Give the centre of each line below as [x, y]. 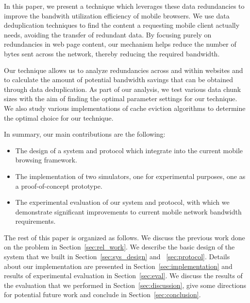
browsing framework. [46, 160]
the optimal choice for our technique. [59, 117]
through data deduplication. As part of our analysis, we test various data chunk [123, 89]
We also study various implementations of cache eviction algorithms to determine [125, 108]
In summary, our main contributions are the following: [85, 134]
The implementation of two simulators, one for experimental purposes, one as [130, 176]
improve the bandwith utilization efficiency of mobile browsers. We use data [117, 15]
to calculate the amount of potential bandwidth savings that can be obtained [118, 80]
